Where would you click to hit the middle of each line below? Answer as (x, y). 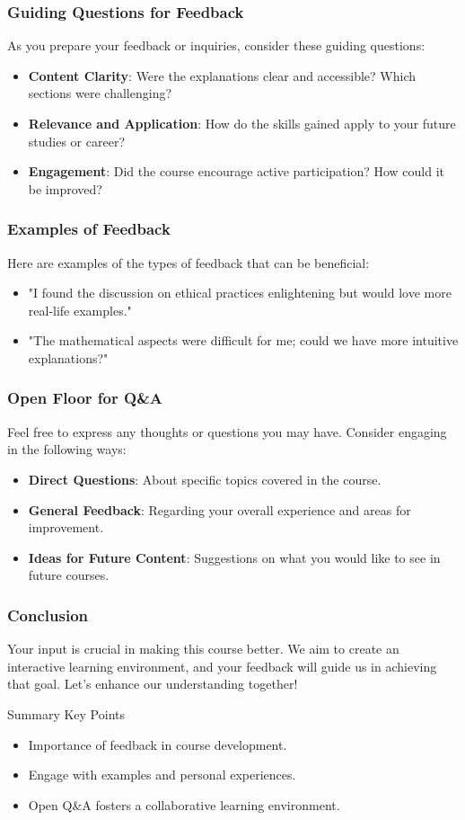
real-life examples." (80, 310)
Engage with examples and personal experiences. (162, 775)
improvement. (66, 527)
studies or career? (76, 141)
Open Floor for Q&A (85, 398)
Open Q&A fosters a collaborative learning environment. (184, 804)
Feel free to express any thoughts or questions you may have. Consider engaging (227, 431)
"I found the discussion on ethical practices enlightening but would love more (240, 293)
